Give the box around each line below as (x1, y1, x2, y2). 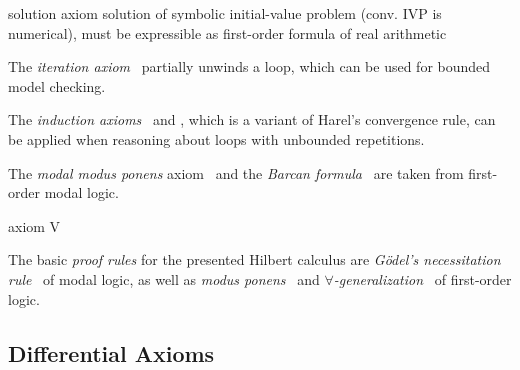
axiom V (8, 215, 61, 236)
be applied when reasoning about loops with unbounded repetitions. (8, 128, 425, 149)
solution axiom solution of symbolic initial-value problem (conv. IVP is (8, 3, 442, 23)
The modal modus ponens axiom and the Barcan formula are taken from (8, 162, 464, 183)
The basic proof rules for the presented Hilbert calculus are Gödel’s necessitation (8, 249, 501, 270)
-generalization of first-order (333, 268, 512, 289)
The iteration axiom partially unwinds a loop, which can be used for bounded (8, 56, 491, 77)
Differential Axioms (8, 337, 215, 368)
